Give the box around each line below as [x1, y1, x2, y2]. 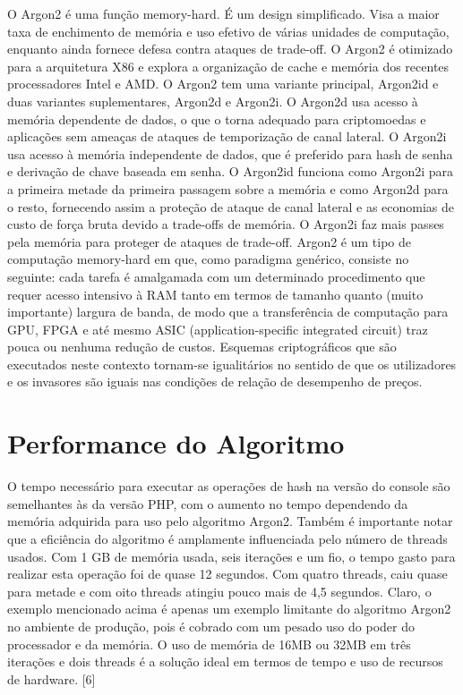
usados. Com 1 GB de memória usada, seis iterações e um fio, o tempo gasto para [7, 547, 456, 565]
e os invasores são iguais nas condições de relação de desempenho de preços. [7, 372, 423, 391]
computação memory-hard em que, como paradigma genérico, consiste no [7, 250, 409, 268]
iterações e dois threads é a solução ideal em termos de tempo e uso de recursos [7, 652, 443, 671]
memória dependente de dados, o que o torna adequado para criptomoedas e [7, 109, 426, 128]
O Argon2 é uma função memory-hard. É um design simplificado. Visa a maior [7, 4, 440, 22]
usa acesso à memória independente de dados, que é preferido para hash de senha [7, 144, 453, 163]
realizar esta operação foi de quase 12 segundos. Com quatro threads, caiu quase [7, 564, 448, 583]
